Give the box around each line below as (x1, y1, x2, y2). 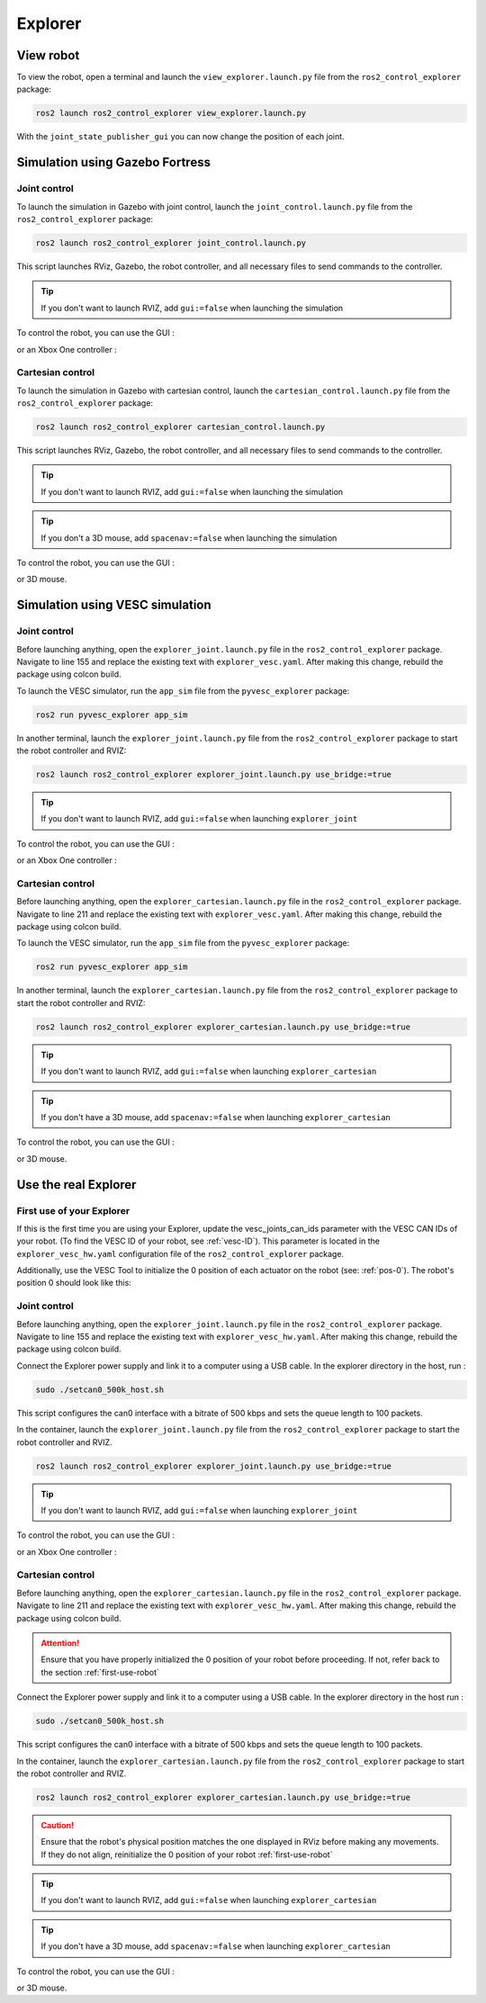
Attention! (40, 1638, 80, 1648)
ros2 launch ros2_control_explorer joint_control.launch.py (35, 238, 307, 247)
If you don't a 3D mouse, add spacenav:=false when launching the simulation (40, 532, 337, 543)
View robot (16, 48, 80, 63)
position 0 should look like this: (16, 1278, 132, 1289)
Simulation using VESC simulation (16, 597, 211, 613)
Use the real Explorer (16, 1177, 137, 1192)
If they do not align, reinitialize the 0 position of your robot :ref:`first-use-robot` (40, 1849, 333, 1860)
